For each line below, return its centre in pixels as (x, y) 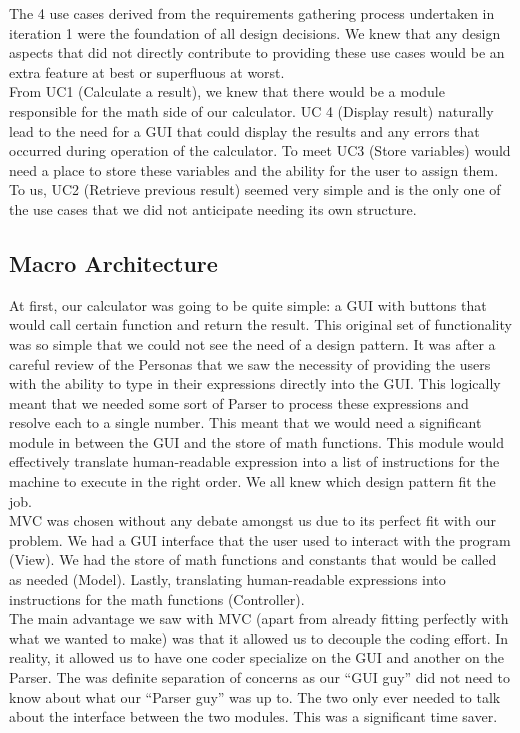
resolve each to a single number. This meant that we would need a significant (245, 422)
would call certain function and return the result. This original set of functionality (260, 324)
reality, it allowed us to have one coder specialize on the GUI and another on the (257, 657)
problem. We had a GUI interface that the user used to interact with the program (260, 539)
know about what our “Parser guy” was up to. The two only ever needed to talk (255, 696)
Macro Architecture (113, 262)
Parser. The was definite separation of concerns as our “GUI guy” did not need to (259, 677)
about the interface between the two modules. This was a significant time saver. (253, 716)
